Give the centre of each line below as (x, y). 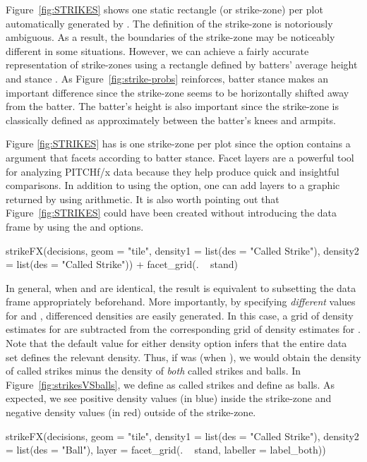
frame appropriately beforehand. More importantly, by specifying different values (181, 302)
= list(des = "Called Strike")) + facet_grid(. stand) (122, 264)
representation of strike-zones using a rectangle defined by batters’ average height (182, 65)
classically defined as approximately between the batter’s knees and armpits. (171, 120)
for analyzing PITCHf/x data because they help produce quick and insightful (173, 171)
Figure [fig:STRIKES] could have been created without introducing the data (171, 213)
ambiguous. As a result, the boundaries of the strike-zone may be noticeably (170, 37)
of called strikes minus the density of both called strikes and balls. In (154, 371)
